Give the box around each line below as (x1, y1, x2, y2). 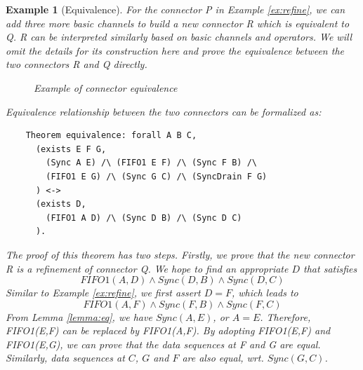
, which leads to (231, 285, 298, 300)
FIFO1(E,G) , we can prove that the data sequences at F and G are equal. (6, 336, 321, 351)
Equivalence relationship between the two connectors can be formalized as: (6, 104, 322, 118)
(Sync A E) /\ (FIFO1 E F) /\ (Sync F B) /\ (46, 158, 257, 168)
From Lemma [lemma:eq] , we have (6, 309, 152, 324)
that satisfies (303, 261, 357, 275)
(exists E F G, (35, 144, 107, 154)
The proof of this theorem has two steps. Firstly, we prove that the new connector (6, 247, 355, 261)
